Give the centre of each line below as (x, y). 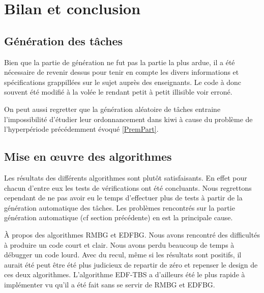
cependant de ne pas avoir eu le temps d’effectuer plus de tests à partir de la (123, 198)
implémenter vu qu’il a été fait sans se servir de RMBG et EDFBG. (110, 284)
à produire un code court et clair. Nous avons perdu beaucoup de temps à (119, 244)
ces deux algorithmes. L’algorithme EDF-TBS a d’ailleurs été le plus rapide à (125, 274)
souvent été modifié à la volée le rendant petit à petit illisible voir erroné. (118, 92)
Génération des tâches (64, 40)
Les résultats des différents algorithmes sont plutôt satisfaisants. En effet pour (126, 177)
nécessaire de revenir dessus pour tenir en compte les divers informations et (122, 72)
